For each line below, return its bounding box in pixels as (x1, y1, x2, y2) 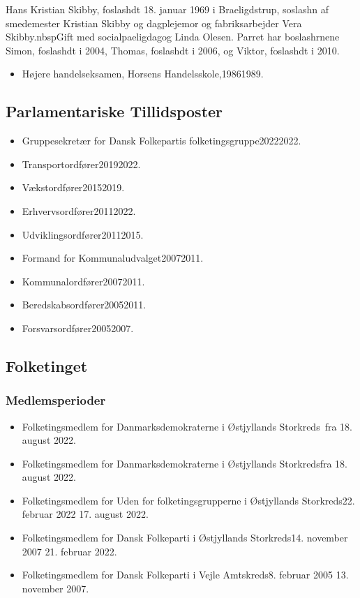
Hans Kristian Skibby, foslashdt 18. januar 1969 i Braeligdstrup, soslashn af (6, 2, 329, 16)
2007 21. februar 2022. (22, 544, 117, 558)
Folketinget (6, 354, 88, 376)
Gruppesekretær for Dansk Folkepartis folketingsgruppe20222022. (22, 133, 301, 148)
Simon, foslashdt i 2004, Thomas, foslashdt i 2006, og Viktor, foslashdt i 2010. (6, 43, 340, 57)
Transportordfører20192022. (22, 156, 141, 171)
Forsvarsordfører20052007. (22, 320, 134, 335)
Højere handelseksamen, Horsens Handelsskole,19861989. (22, 66, 264, 81)
